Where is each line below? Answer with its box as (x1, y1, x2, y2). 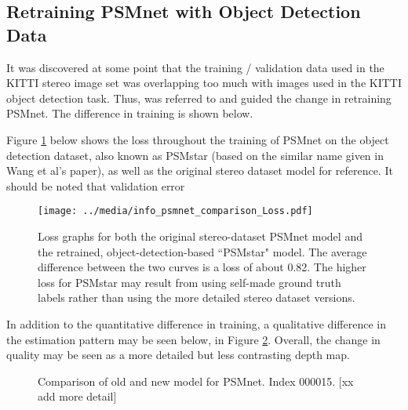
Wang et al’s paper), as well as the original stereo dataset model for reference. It (6, 162, 393, 179)
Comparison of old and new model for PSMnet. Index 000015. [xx (38, 372, 354, 389)
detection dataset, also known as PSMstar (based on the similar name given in (6, 147, 384, 163)
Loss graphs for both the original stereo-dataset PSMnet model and (38, 228, 362, 244)
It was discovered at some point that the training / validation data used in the (6, 59, 384, 75)
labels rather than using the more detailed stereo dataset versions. (38, 289, 355, 306)
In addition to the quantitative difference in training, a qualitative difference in (6, 315, 386, 332)
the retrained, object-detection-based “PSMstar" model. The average (38, 243, 367, 259)
